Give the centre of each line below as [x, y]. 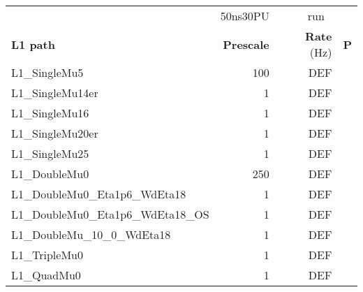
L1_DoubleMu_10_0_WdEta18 [91, 234]
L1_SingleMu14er [55, 93]
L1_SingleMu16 [50, 113]
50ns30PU [245, 16]
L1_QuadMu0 [46, 275]
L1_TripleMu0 [47, 255]
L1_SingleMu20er [55, 133]
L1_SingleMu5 [47, 72]
